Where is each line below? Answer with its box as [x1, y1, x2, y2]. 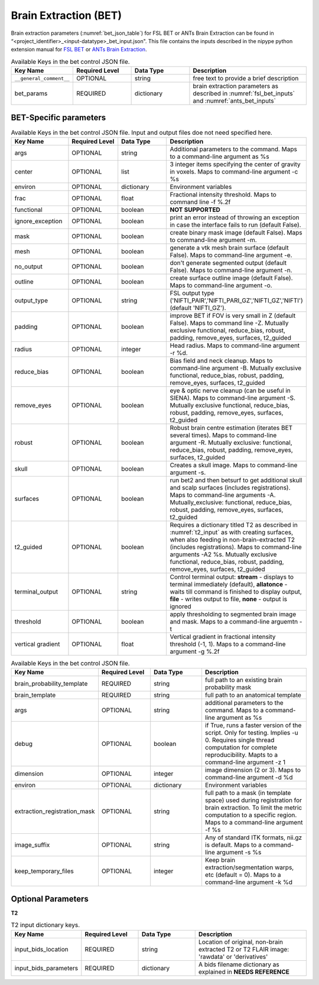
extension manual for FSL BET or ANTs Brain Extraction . [11, 46, 147, 53]
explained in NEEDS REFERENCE [198, 967, 289, 976]
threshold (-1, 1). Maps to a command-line [170, 640, 286, 648]
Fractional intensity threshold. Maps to [170, 190, 277, 198]
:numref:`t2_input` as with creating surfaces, [170, 528, 294, 536]
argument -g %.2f [170, 647, 220, 655]
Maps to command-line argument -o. [170, 281, 273, 289]
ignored [170, 602, 191, 611]
